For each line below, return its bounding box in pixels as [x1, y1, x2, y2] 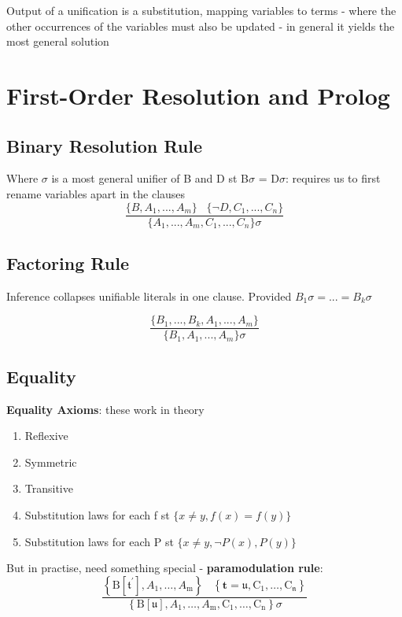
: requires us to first [285, 170, 381, 187]
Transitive [24, 480, 73, 497]
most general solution [6, 33, 109, 50]
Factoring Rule [6, 251, 129, 275]
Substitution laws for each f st [24, 507, 170, 523]
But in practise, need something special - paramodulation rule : [6, 560, 323, 576]
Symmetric [24, 453, 77, 470]
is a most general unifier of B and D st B [51, 170, 249, 187]
